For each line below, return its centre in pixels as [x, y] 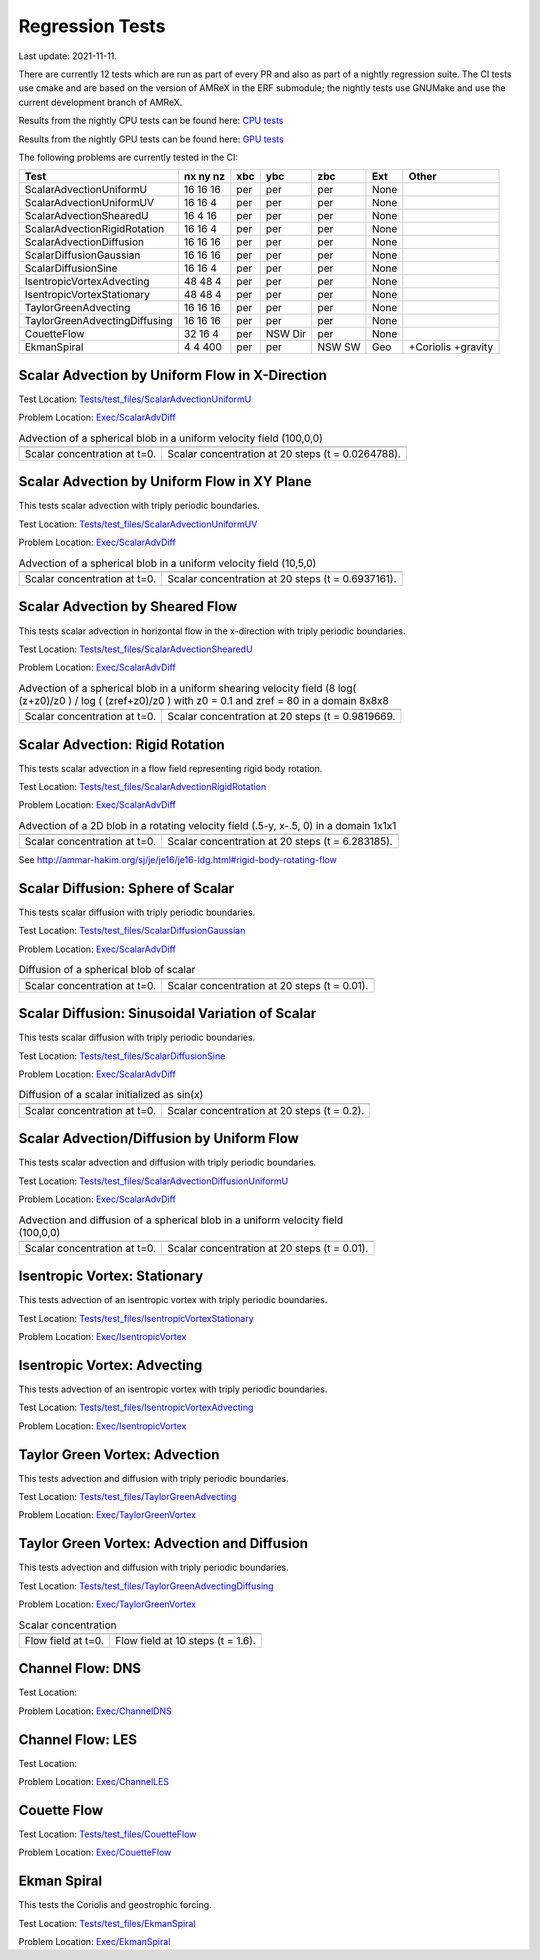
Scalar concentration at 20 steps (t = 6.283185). [280, 842]
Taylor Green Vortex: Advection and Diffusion [163, 1543]
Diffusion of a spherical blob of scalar [107, 970]
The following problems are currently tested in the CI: [128, 157]
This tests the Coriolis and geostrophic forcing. [115, 1905]
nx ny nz [204, 177]
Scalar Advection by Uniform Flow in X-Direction [172, 375]
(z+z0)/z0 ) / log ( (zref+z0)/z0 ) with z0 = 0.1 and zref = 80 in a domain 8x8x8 [203, 700]
